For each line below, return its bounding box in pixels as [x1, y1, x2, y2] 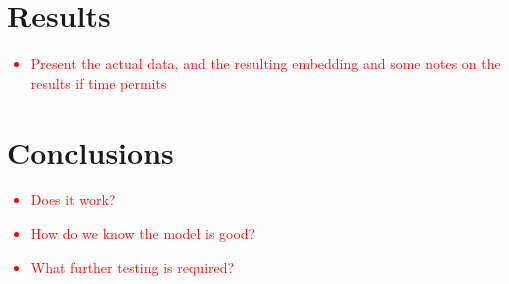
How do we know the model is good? [30, 223, 256, 244]
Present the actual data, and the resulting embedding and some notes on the [30, 53, 501, 74]
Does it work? [30, 189, 116, 210]
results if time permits [30, 72, 167, 93]
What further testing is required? [30, 256, 235, 277]
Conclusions [7, 131, 174, 172]
